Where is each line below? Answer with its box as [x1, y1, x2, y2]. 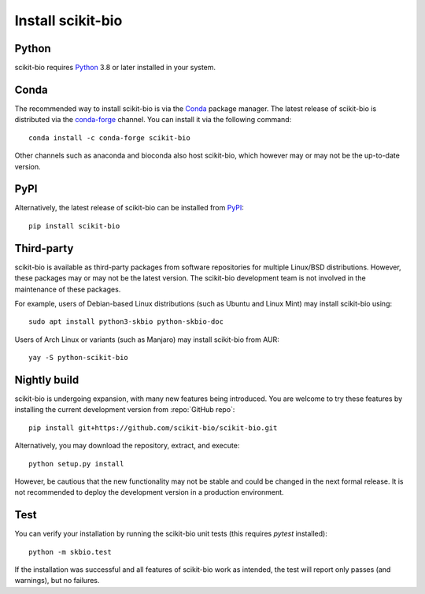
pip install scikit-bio [28, 221, 120, 230]
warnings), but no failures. [14, 576, 100, 585]
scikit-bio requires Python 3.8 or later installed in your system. [14, 63, 216, 72]
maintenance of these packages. [14, 284, 121, 294]
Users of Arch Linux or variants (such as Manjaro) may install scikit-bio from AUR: [14, 335, 279, 344]
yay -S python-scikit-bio [28, 353, 129, 362]
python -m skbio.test [28, 548, 112, 556]
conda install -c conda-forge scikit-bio [28, 133, 190, 142]
